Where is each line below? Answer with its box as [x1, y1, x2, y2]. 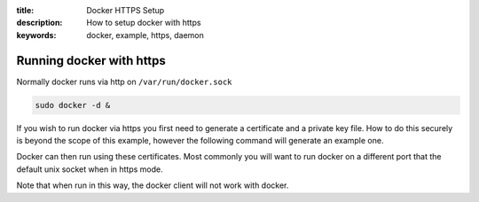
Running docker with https [16, 53, 166, 68]
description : [16, 18, 63, 28]
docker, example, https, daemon [86, 29, 204, 40]
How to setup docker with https [86, 18, 201, 28]
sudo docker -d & [35, 100, 111, 110]
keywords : [16, 29, 57, 40]
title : [16, 5, 35, 15]
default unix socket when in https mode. [16, 164, 163, 175]
